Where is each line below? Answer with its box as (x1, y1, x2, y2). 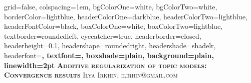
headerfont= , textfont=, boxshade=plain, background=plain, (4, 50, 214, 60)
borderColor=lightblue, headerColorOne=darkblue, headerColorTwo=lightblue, (4, 11, 247, 21)
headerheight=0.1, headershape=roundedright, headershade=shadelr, (4, 40, 216, 51)
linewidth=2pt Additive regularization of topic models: (4, 60, 207, 70)
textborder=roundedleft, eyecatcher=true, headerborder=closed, (4, 30, 201, 41)
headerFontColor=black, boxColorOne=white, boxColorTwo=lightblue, (4, 21, 222, 31)
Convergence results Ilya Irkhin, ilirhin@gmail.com (4, 70, 178, 80)
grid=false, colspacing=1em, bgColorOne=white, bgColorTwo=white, (4, 1, 217, 11)
